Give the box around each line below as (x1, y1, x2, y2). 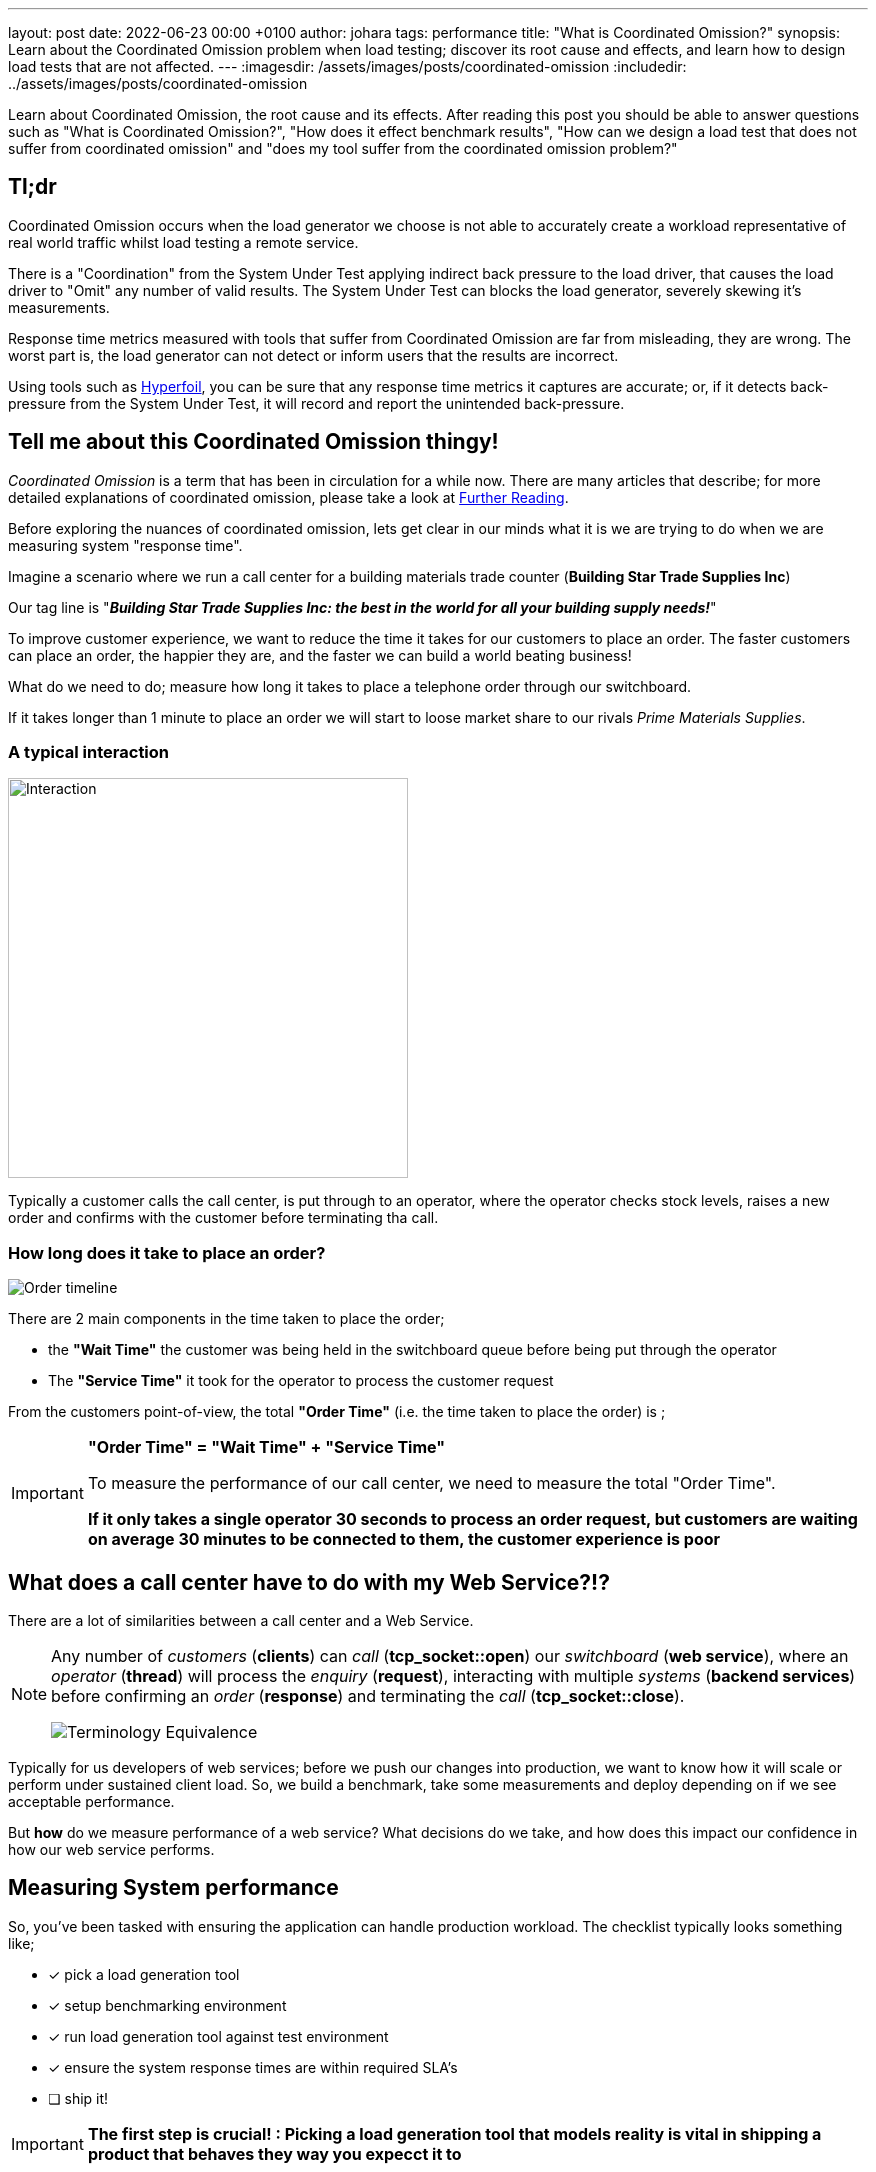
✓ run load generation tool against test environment (48, 2027, 389, 2045)
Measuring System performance (8, 1875, 339, 1901)
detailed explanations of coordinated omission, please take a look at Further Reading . (8, 488, 569, 506)
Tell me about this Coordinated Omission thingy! (8, 429, 499, 455)
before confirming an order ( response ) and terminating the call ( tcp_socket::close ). (51, 1686, 685, 1707)
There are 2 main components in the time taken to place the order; (8, 1310, 445, 1328)
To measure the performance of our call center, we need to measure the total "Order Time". (87, 1473, 776, 1494)
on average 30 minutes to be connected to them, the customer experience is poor (87, 1529, 721, 1550)
